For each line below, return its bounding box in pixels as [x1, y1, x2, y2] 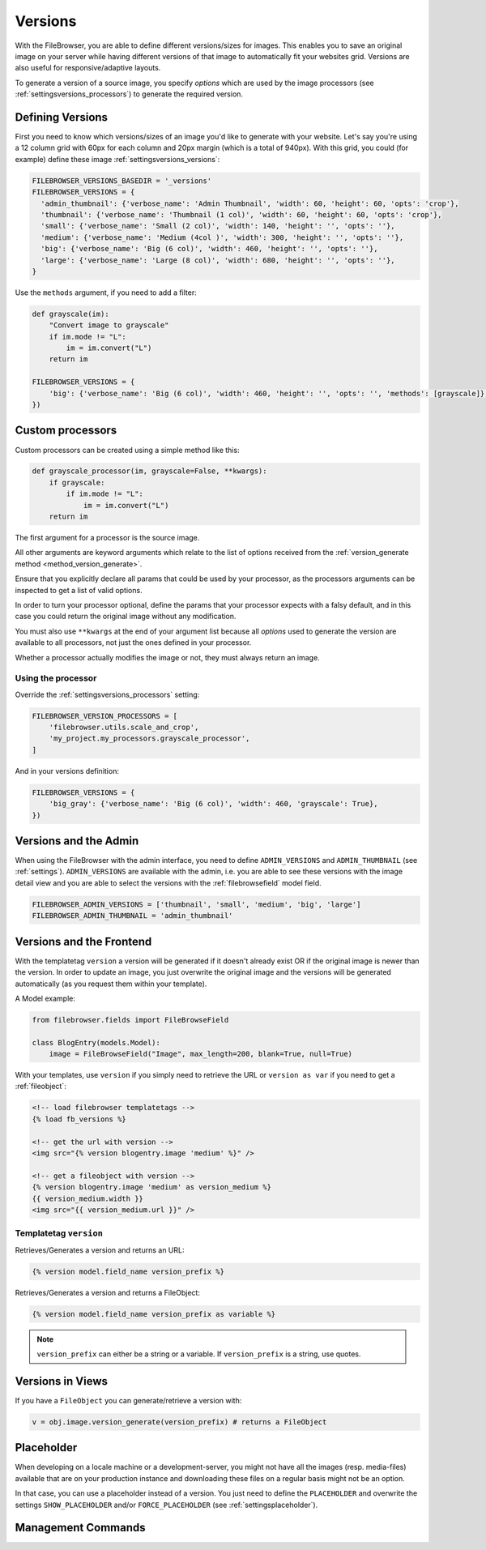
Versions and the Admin [15, 835, 139, 848]
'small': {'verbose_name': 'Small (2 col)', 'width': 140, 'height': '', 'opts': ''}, [40, 221, 396, 231]
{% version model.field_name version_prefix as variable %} [32, 1309, 276, 1318]
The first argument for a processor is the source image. [15, 533, 200, 543]
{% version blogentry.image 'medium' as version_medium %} [32, 1183, 271, 1192]
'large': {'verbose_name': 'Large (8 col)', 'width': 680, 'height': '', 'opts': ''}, [40, 255, 396, 265]
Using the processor [15, 673, 97, 684]
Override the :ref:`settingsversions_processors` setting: [15, 690, 200, 699]
